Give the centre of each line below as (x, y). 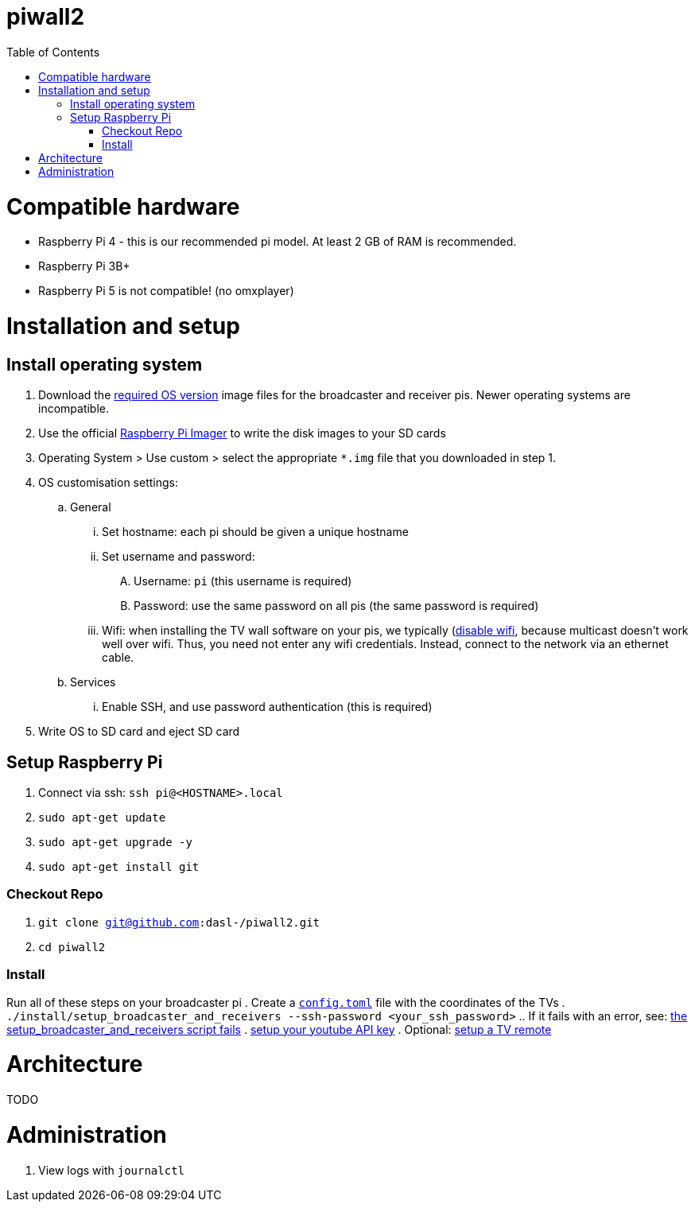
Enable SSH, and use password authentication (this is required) (267, 707)
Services (93, 682)
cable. (118, 658)
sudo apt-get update (102, 818)
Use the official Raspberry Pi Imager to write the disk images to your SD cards (242, 433)
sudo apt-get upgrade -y (115, 843)
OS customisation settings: (108, 483)
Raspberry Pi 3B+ (84, 266)
